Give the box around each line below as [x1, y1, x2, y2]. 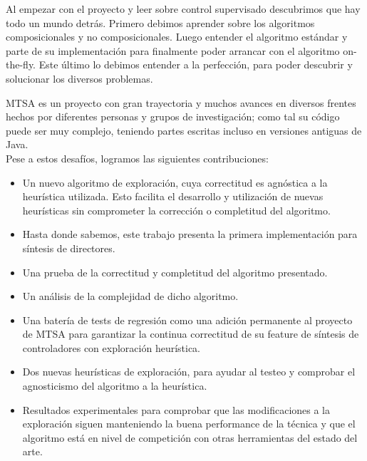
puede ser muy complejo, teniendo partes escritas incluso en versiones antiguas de [6, 123, 362, 138]
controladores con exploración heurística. [22, 340, 201, 355]
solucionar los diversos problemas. [6, 71, 153, 86]
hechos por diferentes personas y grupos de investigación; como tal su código [6, 109, 340, 124]
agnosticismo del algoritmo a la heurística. [22, 378, 207, 393]
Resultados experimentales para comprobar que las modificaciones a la [22, 402, 331, 417]
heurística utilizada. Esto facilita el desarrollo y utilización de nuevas [22, 189, 324, 204]
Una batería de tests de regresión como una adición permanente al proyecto [22, 312, 353, 327]
